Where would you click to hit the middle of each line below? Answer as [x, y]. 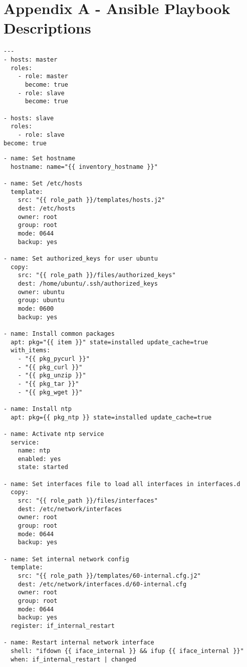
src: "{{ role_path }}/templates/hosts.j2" [91, 200]
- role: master [43, 76]
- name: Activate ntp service [54, 434]
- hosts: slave [29, 118]
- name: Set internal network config [66, 559]
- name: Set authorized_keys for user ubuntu [81, 259]
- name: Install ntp [38, 409]
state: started [43, 467]
